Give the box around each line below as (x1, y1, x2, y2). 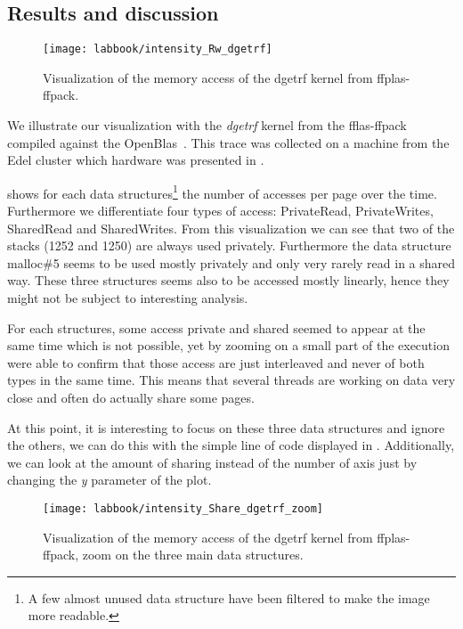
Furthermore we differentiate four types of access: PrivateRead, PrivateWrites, (7, 201, 434, 220)
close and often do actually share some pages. (7, 388, 255, 407)
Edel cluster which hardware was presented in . (7, 151, 264, 169)
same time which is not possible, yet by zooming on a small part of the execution (7, 336, 450, 355)
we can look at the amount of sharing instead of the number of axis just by (7, 453, 418, 471)
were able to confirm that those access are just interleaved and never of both (7, 353, 425, 372)
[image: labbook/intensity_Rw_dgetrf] (43, 43, 272, 56)
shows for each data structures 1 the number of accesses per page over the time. (7, 181, 437, 202)
